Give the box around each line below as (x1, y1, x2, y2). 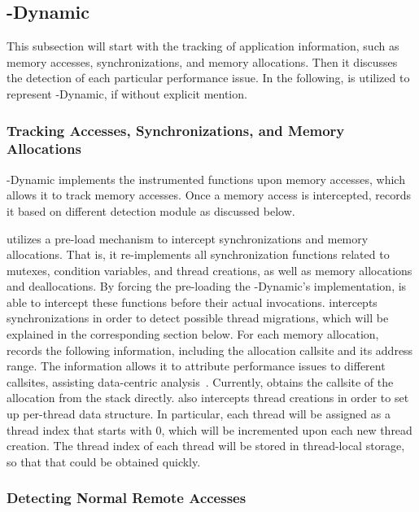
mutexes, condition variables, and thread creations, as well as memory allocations (7, 261, 412, 278)
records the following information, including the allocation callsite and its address (7, 341, 413, 358)
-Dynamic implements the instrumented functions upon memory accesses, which (7, 170, 405, 187)
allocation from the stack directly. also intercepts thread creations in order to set (7, 389, 409, 406)
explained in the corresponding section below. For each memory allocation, (7, 326, 379, 343)
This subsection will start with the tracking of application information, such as (7, 37, 399, 55)
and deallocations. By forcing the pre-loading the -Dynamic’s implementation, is (7, 278, 407, 295)
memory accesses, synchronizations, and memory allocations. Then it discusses (7, 53, 398, 70)
